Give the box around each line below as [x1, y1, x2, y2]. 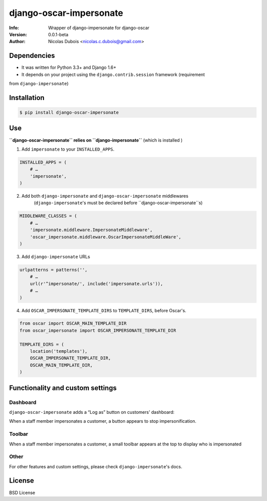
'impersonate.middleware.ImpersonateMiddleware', [30, 227, 153, 233]
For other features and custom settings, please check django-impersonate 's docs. [9, 463, 182, 469]
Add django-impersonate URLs [21, 253, 90, 260]
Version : [9, 31, 27, 37]
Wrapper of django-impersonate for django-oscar [48, 25, 150, 31]
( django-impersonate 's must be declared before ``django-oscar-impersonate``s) [34, 200, 203, 206]
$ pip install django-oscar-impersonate [19, 110, 119, 115]
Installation [9, 93, 44, 102]
